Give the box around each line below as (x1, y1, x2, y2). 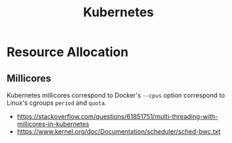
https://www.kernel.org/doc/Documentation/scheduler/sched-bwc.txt (16, 127, 221, 135)
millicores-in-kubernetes (16, 120, 89, 128)
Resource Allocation (6, 44, 129, 60)
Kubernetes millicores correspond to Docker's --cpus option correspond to (6, 91, 225, 99)
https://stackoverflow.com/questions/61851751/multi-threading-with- (16, 113, 219, 120)
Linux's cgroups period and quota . (6, 98, 107, 107)
